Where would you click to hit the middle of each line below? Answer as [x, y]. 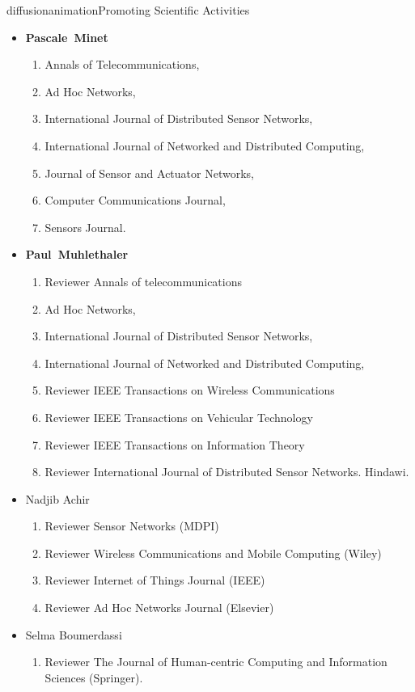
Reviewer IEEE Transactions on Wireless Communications [190, 390]
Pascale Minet [67, 37]
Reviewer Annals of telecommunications [144, 281]
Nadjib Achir [57, 498]
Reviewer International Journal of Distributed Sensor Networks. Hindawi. [227, 472]
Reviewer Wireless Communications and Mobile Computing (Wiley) [213, 553]
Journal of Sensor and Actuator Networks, [149, 173]
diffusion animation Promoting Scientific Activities [128, 10]
